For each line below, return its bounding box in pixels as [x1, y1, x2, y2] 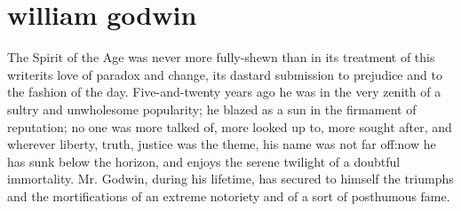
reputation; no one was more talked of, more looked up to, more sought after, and [7, 117, 452, 136]
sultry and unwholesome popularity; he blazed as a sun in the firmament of [7, 99, 417, 118]
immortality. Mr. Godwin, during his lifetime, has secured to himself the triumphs [7, 169, 454, 188]
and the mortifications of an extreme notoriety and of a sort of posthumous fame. [7, 186, 450, 205]
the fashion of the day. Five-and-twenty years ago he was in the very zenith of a [7, 82, 441, 101]
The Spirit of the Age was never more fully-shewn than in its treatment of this [7, 48, 435, 66]
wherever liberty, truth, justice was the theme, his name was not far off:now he [7, 135, 436, 153]
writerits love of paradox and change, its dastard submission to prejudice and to [7, 65, 442, 83]
